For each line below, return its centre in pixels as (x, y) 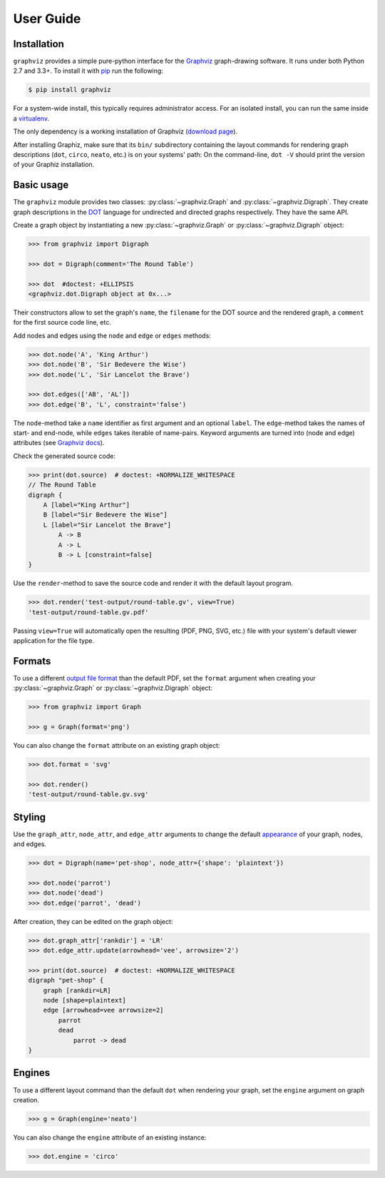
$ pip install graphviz (70, 90)
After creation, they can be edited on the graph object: (93, 921)
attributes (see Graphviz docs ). (59, 443)
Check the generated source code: (65, 456)
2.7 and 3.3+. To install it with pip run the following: (88, 71)
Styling (30, 817)
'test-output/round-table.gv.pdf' (88, 612)
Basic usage (41, 185)
